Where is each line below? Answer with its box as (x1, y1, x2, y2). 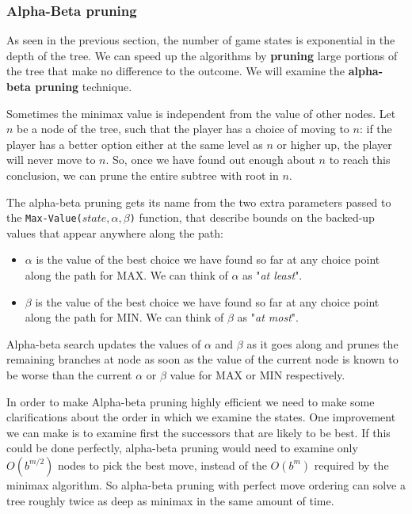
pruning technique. (35, 78, 132, 94)
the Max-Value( (6, 209, 82, 226)
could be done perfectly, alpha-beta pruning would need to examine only (6, 440, 358, 456)
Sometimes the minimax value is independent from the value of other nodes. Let (6, 105, 396, 121)
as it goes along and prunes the (246, 335, 399, 352)
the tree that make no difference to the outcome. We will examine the (6, 63, 345, 79)
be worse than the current (6, 366, 132, 383)
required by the (314, 456, 389, 473)
